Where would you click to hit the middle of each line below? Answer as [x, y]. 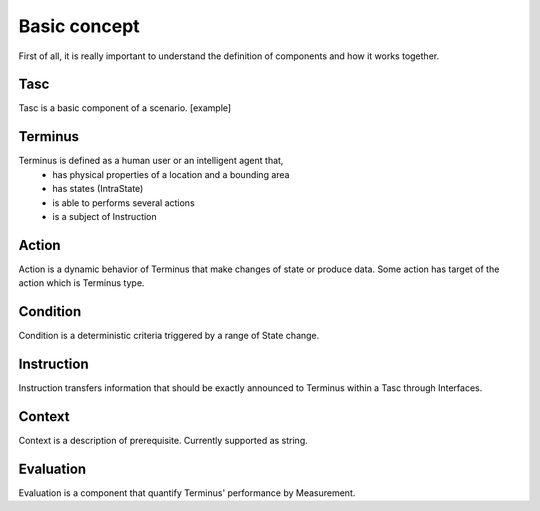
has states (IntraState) [98, 189]
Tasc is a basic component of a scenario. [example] [125, 108]
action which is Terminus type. [81, 283]
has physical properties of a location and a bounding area [171, 174]
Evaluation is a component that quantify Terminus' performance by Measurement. [187, 492]
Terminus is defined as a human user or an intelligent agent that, [151, 161]
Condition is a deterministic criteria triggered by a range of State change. [169, 336]
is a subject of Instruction [104, 216]
